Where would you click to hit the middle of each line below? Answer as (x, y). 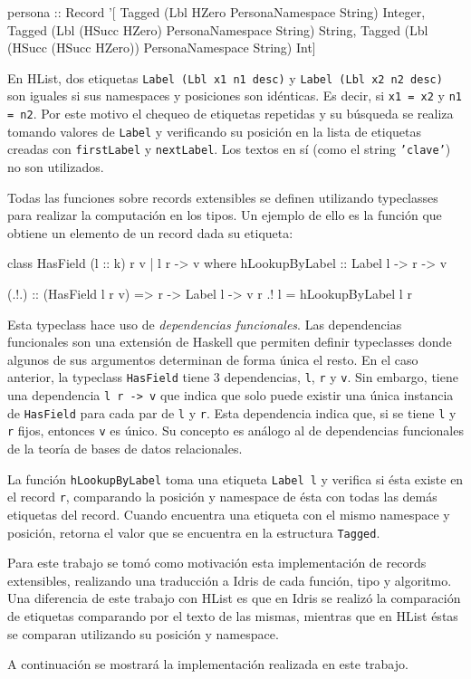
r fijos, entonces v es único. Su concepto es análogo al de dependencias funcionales (235, 430)
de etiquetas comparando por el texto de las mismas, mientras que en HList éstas (233, 615)
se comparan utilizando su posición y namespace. (143, 633)
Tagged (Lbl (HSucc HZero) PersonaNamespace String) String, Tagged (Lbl (218, 29)
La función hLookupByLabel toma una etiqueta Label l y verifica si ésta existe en (235, 478)
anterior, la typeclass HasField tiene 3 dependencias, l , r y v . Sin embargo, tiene (233, 377)
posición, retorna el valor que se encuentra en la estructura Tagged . (194, 532)
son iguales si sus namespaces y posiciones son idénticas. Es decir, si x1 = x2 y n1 (235, 96)
